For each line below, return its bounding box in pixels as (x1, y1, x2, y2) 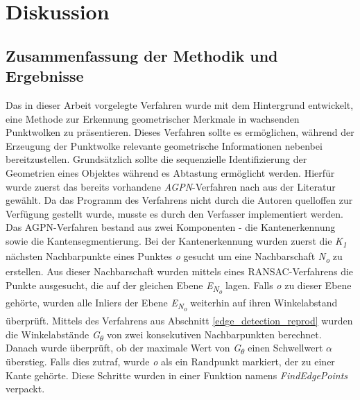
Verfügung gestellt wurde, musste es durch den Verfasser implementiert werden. (6, 206, 343, 220)
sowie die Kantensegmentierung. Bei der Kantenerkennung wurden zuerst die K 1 (6, 233, 347, 250)
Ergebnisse (6, 65, 84, 87)
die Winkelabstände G (6, 327, 100, 341)
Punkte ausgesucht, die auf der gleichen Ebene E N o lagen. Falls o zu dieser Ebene (6, 277, 352, 296)
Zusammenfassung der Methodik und (6, 44, 278, 66)
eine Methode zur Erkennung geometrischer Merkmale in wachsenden (6, 111, 300, 125)
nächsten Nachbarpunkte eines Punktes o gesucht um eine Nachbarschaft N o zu (6, 249, 343, 265)
